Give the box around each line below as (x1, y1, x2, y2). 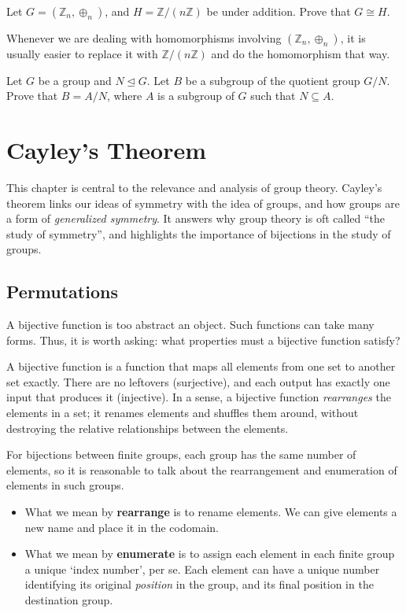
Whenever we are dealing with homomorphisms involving (6, 30, 282, 46)
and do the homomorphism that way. (211, 46, 390, 61)
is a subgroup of (157, 87, 234, 104)
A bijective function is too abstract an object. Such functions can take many (6, 316, 375, 333)
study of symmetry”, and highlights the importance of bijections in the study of (6, 225, 391, 242)
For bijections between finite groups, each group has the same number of (6, 446, 356, 463)
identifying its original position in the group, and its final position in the (24, 576, 374, 593)
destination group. (24, 591, 113, 607)
